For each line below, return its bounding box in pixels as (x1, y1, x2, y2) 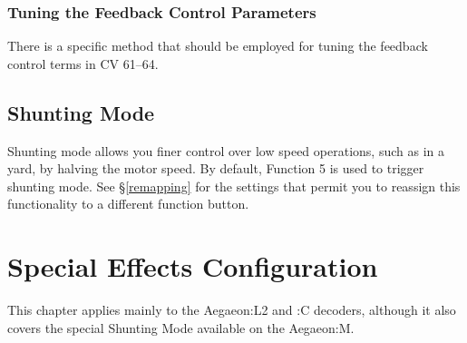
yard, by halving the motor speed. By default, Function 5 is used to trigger (7, 159, 424, 178)
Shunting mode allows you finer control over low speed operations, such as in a (7, 141, 444, 160)
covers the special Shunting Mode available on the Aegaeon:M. (7, 318, 355, 337)
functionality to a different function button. (7, 194, 249, 213)
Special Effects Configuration (7, 248, 378, 285)
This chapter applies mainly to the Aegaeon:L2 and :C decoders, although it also (7, 300, 456, 319)
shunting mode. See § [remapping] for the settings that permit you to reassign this (7, 176, 461, 195)
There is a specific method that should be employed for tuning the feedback (7, 36, 428, 55)
